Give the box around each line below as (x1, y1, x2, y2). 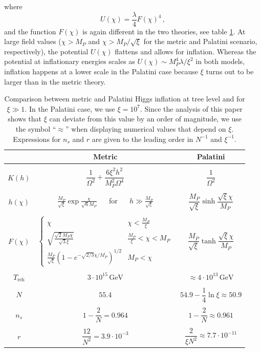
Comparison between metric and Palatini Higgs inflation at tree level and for (4, 93, 245, 104)
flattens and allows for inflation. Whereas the (115, 46, 256, 56)
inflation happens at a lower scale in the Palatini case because (4, 66, 198, 77)
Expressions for (13, 133, 61, 144)
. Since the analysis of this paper (140, 103, 243, 114)
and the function (4, 26, 56, 36)
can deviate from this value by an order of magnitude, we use (49, 113, 242, 124)
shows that (8, 113, 42, 124)
